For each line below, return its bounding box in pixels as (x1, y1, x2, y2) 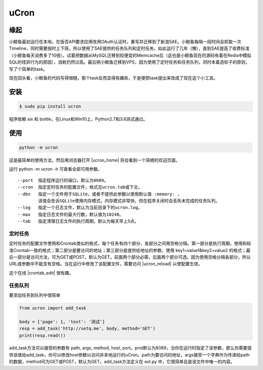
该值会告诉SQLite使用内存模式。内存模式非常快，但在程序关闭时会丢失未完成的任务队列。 (38, 198, 220, 203)
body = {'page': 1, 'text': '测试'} (19, 319, 105, 324)
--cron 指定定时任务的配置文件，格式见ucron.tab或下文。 (18, 184, 143, 190)
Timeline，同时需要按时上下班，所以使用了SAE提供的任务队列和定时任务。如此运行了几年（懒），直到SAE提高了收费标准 (9, 45, 250, 51)
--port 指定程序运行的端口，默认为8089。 (18, 177, 109, 183)
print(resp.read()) (19, 332, 66, 338)
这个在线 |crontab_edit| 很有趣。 (9, 270, 74, 275)
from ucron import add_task (19, 305, 86, 311)
